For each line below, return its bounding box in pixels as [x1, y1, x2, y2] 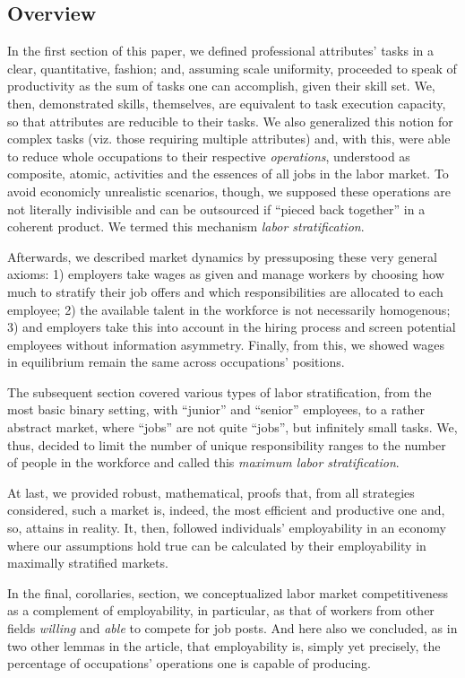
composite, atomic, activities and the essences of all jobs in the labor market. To [7, 164, 449, 183]
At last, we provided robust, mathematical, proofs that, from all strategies [7, 482, 415, 501]
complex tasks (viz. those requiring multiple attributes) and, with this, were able [7, 129, 451, 148]
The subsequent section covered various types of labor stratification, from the [7, 382, 432, 401]
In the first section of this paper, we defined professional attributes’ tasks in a [7, 41, 434, 60]
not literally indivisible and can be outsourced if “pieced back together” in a [7, 199, 426, 218]
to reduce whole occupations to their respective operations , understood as [7, 146, 410, 165]
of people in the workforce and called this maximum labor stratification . [7, 453, 400, 472]
